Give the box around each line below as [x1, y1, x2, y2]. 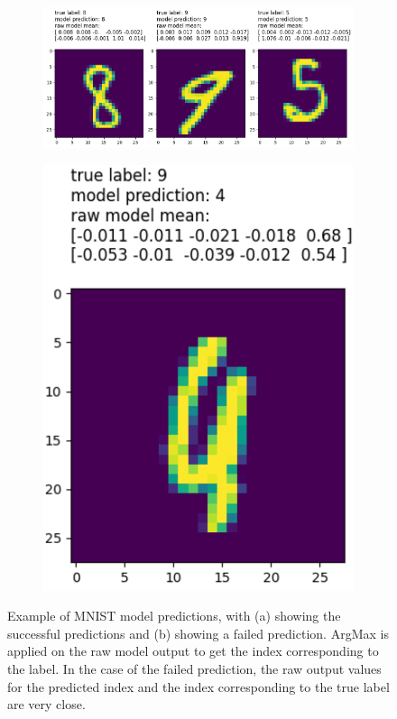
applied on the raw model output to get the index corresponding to [7, 641, 379, 660]
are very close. [7, 695, 86, 714]
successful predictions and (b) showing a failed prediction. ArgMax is [7, 623, 389, 642]
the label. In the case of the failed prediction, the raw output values [7, 659, 382, 678]
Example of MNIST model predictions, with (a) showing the [7, 606, 341, 625]
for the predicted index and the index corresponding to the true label [7, 677, 390, 696]
